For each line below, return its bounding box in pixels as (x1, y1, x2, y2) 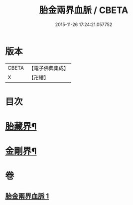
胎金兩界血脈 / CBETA (39, 5, 129, 16)
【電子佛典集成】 (28, 65, 69, 72)
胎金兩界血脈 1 (5, 191, 49, 200)
